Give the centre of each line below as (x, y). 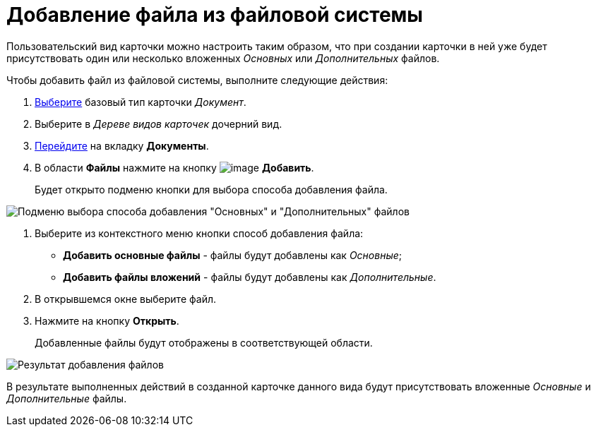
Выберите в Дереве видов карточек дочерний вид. (159, 124)
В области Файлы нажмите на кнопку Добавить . (174, 167)
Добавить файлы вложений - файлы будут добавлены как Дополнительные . (250, 277)
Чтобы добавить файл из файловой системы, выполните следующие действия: (197, 80)
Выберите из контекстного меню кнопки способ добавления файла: (199, 233)
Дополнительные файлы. (67, 398)
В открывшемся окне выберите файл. (125, 299)
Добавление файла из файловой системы (215, 15)
